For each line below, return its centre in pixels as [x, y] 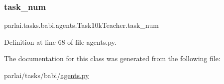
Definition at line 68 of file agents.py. [60, 42]
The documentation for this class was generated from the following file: [112, 58]
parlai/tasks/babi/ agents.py [47, 75]
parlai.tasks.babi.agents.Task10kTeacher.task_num [81, 25]
